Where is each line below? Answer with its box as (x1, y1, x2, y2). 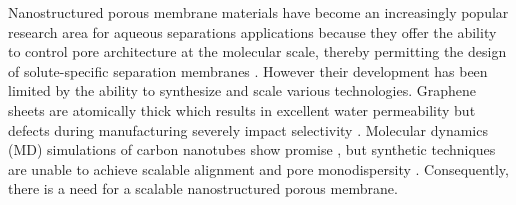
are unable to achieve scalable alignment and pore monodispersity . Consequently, (8, 158, 509, 179)
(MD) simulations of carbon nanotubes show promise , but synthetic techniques (8, 139, 496, 160)
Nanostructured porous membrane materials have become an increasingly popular (8, 2, 509, 22)
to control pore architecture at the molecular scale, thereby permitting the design (8, 41, 507, 62)
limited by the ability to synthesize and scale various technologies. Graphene (8, 80, 476, 101)
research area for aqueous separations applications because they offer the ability (8, 21, 497, 42)
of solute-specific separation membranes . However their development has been (8, 60, 488, 81)
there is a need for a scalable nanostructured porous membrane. (8, 178, 398, 199)
